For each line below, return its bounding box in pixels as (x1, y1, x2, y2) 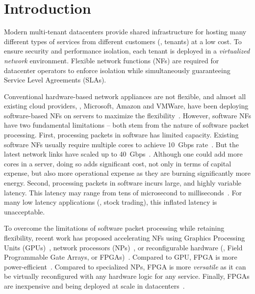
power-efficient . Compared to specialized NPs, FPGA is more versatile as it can (4, 261, 246, 271)
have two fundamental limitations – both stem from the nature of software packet (4, 120, 249, 130)
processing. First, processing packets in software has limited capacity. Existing (4, 130, 239, 140)
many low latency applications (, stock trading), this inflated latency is (4, 197, 217, 207)
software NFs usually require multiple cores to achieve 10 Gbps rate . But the (4, 139, 239, 149)
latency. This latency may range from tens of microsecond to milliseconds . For (4, 187, 242, 197)
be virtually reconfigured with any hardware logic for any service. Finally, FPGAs (4, 271, 250, 281)
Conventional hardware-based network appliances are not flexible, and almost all (4, 91, 246, 101)
